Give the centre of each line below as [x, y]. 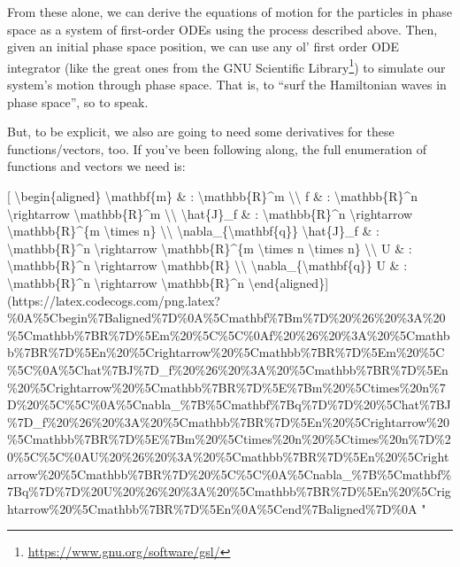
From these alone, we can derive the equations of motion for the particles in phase [230, 12]
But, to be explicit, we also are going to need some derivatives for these [201, 132]
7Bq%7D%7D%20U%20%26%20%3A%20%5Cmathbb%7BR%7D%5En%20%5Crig [229, 491]
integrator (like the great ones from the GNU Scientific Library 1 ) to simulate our [226, 66]
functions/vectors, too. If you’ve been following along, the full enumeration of [217, 148]
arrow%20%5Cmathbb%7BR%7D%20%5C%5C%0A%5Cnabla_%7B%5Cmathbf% [230, 474]
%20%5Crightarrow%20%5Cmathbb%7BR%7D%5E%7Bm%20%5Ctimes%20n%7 [226, 387]
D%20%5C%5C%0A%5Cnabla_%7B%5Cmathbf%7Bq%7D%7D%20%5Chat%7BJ [229, 404]
